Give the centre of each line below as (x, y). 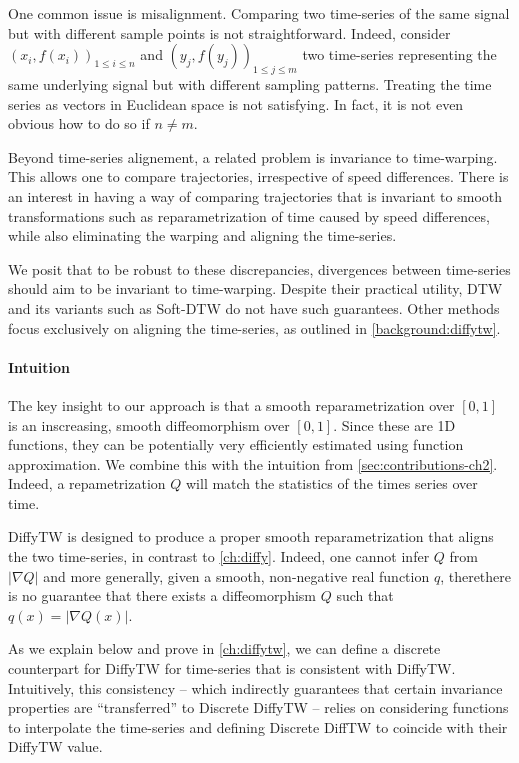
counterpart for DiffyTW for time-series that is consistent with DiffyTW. (232, 668)
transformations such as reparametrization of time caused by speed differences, (249, 215)
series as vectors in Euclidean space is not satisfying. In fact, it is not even (236, 103)
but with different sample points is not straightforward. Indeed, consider (229, 32)
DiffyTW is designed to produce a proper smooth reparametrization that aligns (251, 536)
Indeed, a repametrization (87, 483)
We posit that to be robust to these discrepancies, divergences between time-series (259, 268)
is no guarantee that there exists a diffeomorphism (162, 595)
